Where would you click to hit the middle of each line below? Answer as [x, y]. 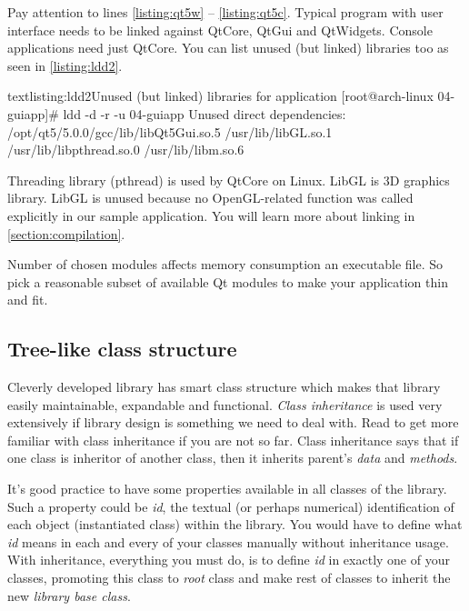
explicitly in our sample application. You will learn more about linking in [211, 215]
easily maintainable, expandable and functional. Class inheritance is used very [225, 404]
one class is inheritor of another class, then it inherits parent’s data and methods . [233, 458]
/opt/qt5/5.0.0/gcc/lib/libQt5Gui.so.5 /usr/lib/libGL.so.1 [170, 131]
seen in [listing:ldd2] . [65, 65]
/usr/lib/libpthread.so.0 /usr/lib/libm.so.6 [126, 150]
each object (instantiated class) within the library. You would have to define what [235, 524]
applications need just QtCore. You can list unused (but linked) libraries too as [228, 48]
